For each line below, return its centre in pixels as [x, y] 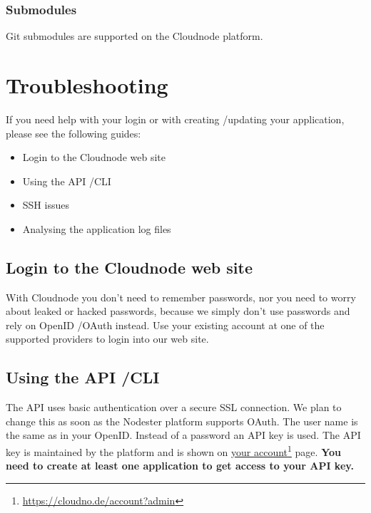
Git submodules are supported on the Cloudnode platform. [134, 36]
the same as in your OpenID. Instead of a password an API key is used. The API [183, 435]
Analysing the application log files [97, 228]
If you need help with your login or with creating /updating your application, [175, 119]
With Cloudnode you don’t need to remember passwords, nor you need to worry [181, 297]
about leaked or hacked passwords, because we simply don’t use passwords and [178, 311]
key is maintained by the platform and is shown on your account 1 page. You [173, 451]
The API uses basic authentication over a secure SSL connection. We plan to [174, 407]
